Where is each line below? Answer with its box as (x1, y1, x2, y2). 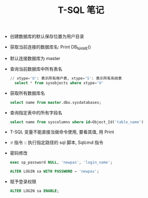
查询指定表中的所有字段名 (9, 110, 63, 116)
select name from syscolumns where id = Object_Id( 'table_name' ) (9, 120, 144, 125)
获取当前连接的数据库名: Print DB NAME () (9, 44, 91, 51)
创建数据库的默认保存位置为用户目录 (9, 33, 84, 40)
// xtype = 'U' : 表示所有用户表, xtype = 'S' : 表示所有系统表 (9, 75, 122, 81)
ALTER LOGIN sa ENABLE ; (9, 189, 60, 194)
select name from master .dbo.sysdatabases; (9, 100, 102, 105)
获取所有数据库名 (9, 90, 45, 96)
